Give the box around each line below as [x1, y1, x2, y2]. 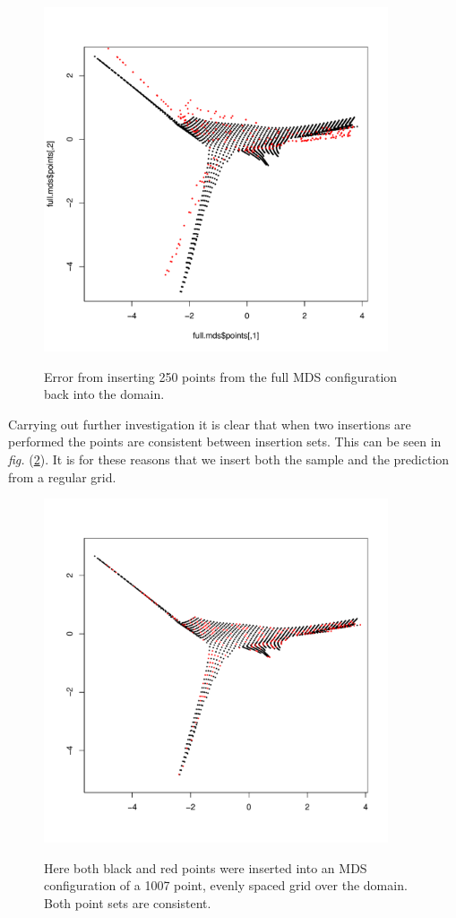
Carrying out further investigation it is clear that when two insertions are [8, 414, 411, 433]
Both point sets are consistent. [44, 893, 211, 912]
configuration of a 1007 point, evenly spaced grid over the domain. [44, 876, 408, 895]
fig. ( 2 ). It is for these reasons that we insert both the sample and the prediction [8, 449, 450, 468]
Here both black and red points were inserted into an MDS [44, 858, 367, 877]
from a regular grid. [8, 467, 116, 486]
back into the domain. [44, 385, 165, 403]
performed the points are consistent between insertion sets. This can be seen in [8, 432, 442, 451]
